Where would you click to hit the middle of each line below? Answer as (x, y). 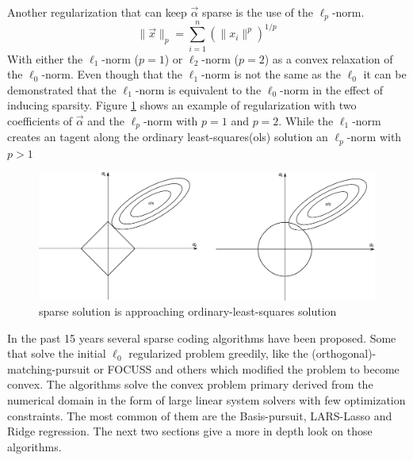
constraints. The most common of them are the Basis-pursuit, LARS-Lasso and (200, 415)
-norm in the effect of (331, 89)
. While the (306, 120)
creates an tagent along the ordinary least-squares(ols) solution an (168, 137)
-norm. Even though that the (112, 74)
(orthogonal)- (344, 353)
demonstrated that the (62, 89)
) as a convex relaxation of (329, 58)
